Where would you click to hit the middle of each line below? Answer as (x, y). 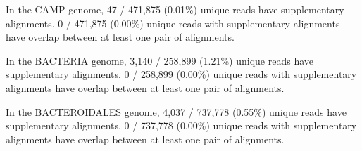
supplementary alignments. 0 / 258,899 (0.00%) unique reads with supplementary (181, 74)
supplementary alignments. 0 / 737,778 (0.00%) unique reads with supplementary (181, 125)
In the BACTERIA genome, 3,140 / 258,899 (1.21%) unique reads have (160, 60)
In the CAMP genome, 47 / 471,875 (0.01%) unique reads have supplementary (175, 9)
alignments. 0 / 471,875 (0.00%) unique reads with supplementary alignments (173, 23)
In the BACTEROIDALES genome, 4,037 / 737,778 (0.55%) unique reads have (176, 111)
